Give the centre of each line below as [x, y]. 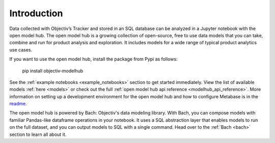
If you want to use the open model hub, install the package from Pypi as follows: [93, 59]
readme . [18, 104]
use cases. [21, 50]
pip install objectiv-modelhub [53, 71]
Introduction [36, 13]
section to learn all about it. [38, 134]
